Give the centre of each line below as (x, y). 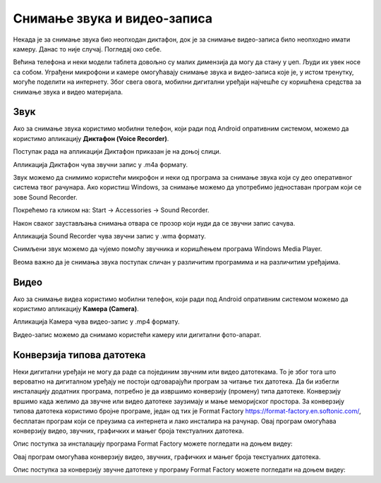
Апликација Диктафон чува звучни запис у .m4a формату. (101, 164)
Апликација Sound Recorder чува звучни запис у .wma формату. (109, 236)
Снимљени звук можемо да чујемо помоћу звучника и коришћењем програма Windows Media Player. (168, 249)
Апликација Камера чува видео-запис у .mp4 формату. (96, 322)
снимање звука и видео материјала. (68, 92)
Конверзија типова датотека (79, 355)
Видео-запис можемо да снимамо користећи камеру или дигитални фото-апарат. (137, 334)
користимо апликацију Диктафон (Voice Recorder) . (91, 138)
